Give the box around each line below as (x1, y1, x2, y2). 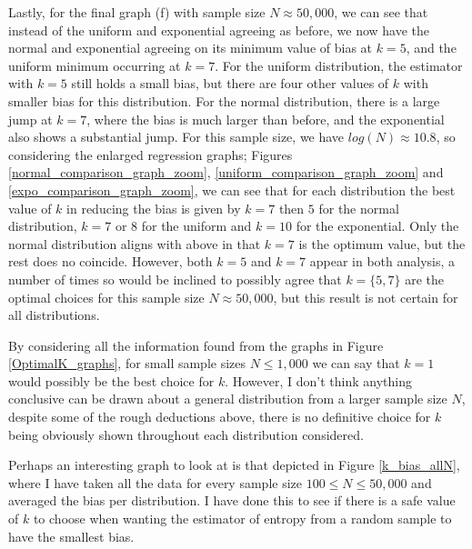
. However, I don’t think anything (225, 371, 412, 390)
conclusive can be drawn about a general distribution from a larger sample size (8, 389, 447, 408)
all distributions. (8, 305, 100, 324)
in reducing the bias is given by (66, 198, 241, 217)
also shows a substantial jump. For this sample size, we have (8, 127, 345, 146)
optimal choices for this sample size (8, 287, 205, 306)
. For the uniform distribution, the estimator (215, 55, 463, 75)
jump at (8, 109, 53, 128)
